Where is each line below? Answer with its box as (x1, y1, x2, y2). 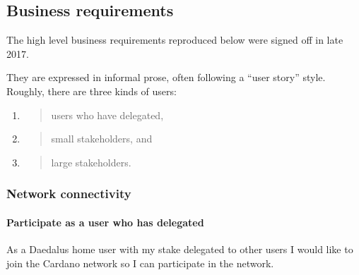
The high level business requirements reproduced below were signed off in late (6, 32, 343, 47)
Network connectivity (6, 185, 131, 202)
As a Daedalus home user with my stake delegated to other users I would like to (6, 242, 353, 256)
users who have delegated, (51, 107, 164, 122)
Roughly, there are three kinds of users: (6, 83, 177, 98)
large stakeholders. (51, 154, 131, 169)
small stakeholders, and (51, 131, 153, 146)
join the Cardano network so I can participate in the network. (6, 255, 274, 270)
